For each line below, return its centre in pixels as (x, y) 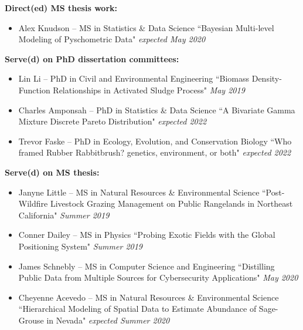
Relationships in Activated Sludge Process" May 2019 (149, 90)
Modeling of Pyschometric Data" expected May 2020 (112, 39)
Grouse (31, 320)
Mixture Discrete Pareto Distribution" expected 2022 (113, 121)
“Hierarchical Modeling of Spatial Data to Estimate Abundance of (137, 309)
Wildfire (33, 203)
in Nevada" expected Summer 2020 (108, 320)
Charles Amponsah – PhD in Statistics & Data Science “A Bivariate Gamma (157, 110)
